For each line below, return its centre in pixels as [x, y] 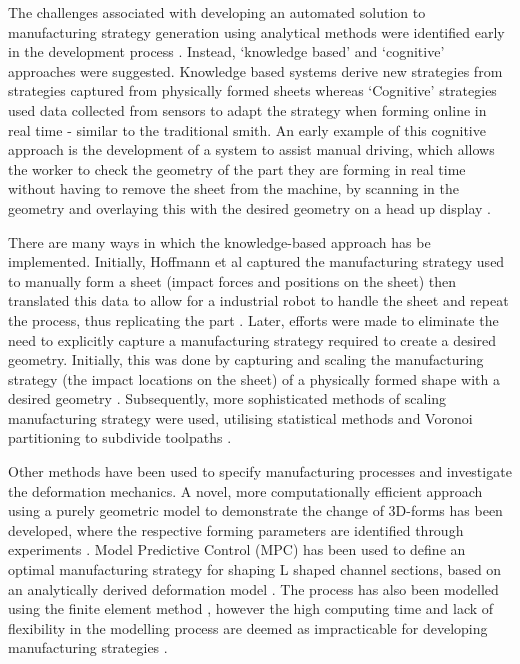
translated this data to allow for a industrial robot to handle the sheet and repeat [258, 300]
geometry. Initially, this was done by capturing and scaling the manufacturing [246, 359]
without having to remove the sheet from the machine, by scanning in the [233, 188]
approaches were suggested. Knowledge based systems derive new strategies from [255, 70]
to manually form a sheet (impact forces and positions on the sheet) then [232, 280]
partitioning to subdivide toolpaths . [120, 437]
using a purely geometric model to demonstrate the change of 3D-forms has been [255, 510]
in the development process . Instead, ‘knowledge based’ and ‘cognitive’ [226, 51]
